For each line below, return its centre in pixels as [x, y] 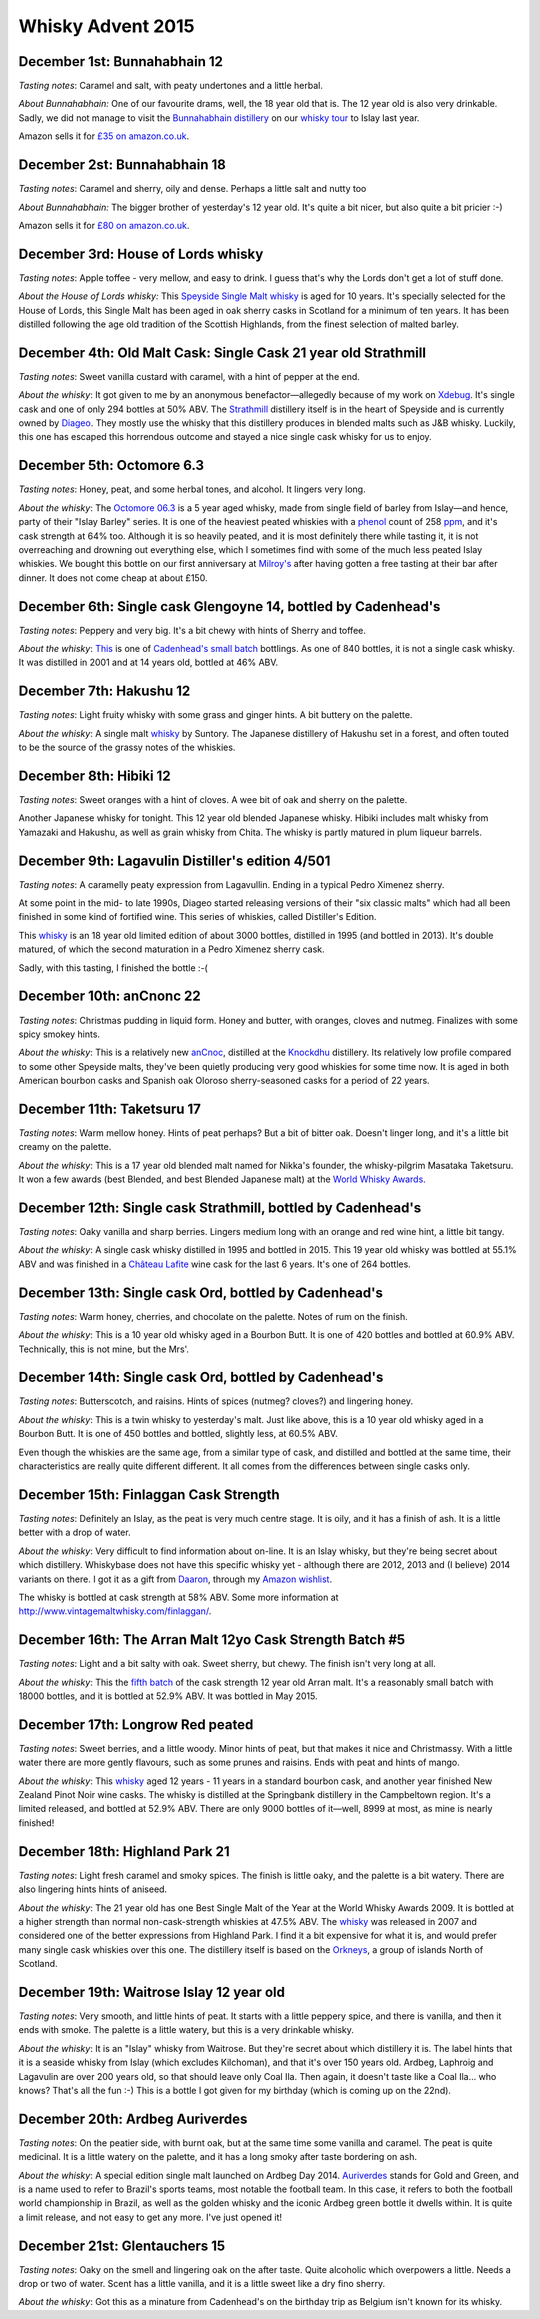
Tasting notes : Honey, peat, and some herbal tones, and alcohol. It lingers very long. [192, 489]
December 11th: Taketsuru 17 [110, 1108]
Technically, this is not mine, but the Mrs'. [104, 1349]
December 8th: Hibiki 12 [94, 775]
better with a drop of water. [74, 1532]
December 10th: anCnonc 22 [109, 996]
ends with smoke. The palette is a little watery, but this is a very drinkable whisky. [186, 2030]
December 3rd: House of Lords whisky [141, 253]
